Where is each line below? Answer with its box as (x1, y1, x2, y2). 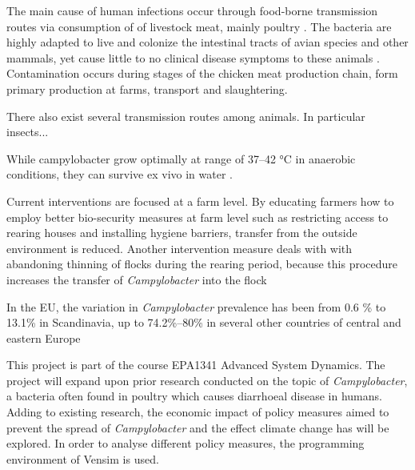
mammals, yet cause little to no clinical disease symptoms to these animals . (6, 49, 380, 66)
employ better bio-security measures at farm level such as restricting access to (6, 208, 389, 225)
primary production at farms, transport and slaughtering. (6, 80, 288, 97)
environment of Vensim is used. (6, 450, 159, 467)
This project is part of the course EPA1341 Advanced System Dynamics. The (6, 356, 385, 373)
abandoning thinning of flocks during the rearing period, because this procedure (6, 255, 398, 272)
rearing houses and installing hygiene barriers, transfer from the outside (6, 224, 357, 241)
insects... (6, 123, 49, 140)
